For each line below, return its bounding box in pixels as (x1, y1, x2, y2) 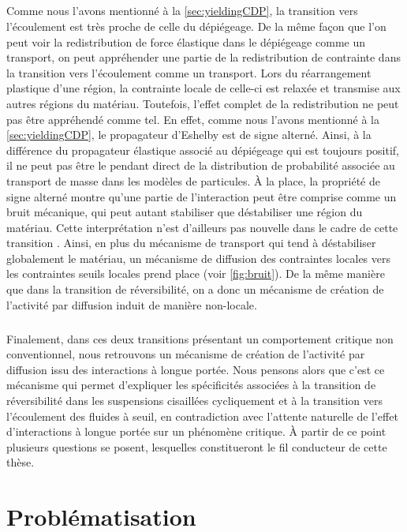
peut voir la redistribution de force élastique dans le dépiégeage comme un (6, 33, 365, 50)
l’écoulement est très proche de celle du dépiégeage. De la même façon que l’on (6, 17, 386, 34)
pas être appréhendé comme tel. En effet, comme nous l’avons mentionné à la (6, 111, 379, 127)
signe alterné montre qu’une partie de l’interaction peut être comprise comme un (6, 188, 397, 204)
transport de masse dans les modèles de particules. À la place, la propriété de (6, 172, 380, 189)
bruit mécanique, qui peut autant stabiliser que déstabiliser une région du (6, 204, 363, 220)
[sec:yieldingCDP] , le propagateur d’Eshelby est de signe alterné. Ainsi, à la (6, 126, 372, 143)
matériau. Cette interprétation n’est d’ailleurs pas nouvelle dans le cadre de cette (6, 219, 398, 235)
